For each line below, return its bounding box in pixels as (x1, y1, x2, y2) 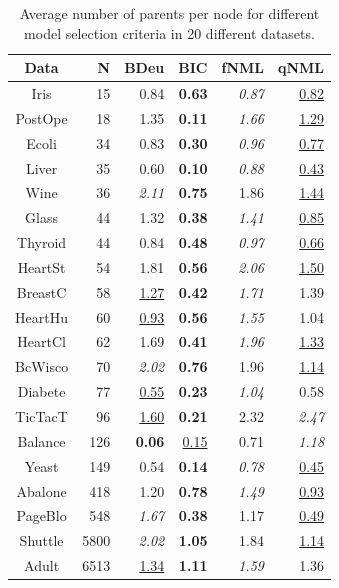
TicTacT (15, 406, 68, 426)
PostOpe (15, 107, 68, 128)
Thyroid (17, 232, 67, 253)
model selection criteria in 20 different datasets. (24, 22, 315, 43)
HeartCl (17, 331, 66, 352)
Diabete (17, 381, 66, 402)
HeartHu (15, 306, 69, 327)
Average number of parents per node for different (19, 3, 320, 23)
